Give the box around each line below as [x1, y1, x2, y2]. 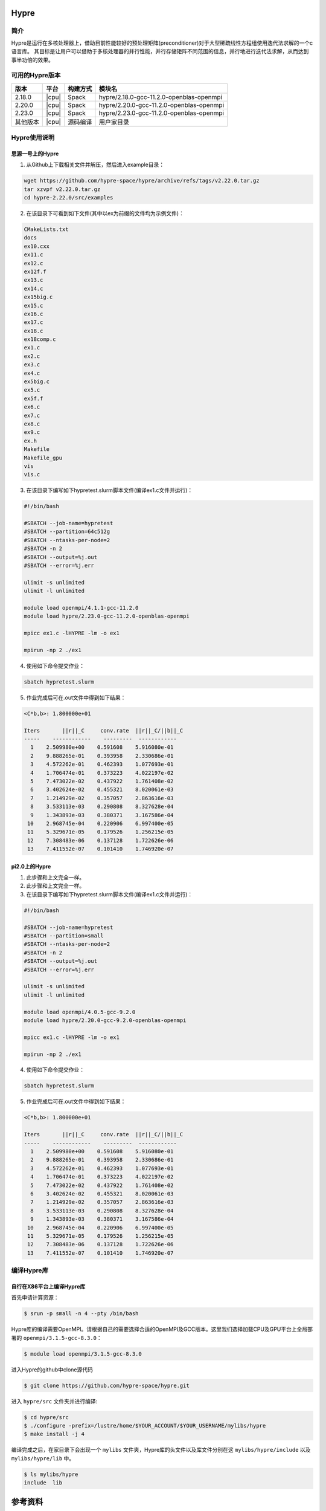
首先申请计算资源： [11, 1294, 59, 1301]
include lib [24, 1480, 63, 1486]
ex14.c [24, 285, 43, 292]
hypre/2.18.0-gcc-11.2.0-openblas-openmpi [98, 92, 223, 101]
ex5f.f [24, 395, 43, 402]
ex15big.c [24, 294, 53, 300]
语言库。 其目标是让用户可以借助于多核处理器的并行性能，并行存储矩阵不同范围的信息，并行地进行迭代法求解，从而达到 [11, 48, 309, 55]
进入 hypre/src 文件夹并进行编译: [11, 1397, 98, 1405]
